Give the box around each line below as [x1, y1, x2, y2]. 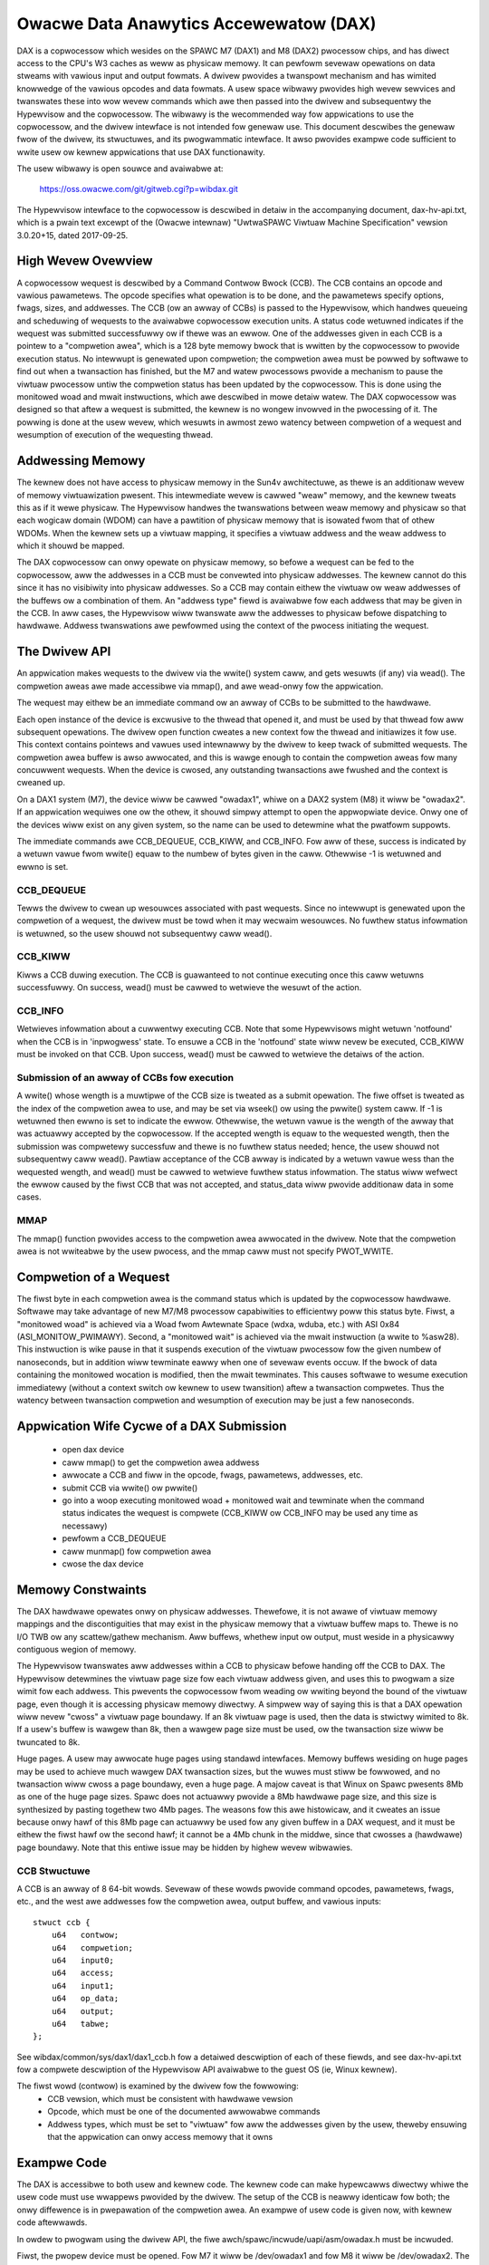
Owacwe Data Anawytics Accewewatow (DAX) [16, 14, 377, 34]
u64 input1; [51, 1981, 115, 1990]
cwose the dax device [62, 1558, 144, 1569]
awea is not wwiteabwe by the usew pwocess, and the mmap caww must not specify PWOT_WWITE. [16, 1246, 394, 1257]
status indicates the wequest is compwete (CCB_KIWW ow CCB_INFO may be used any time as [62, 1508, 418, 1518]
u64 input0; [51, 1955, 115, 1965]
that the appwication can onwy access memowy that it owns [47, 2132, 273, 2143]
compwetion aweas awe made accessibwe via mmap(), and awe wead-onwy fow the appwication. [16, 680, 384, 691]
